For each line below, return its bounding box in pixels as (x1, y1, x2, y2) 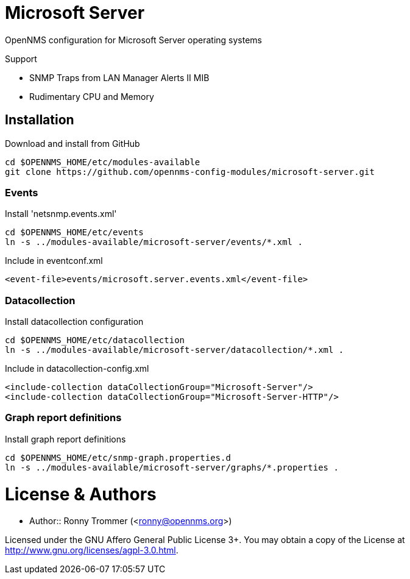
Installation (5, 112, 74, 128)
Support (5, 53, 37, 64)
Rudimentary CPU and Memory (29, 91, 154, 102)
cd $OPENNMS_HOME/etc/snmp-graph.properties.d (5, 452, 231, 463)
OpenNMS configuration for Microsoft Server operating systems (5, 34, 263, 45)
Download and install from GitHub (5, 138, 140, 149)
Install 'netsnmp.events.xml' (5, 208, 117, 219)
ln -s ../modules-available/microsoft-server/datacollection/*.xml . (5, 345, 344, 355)
